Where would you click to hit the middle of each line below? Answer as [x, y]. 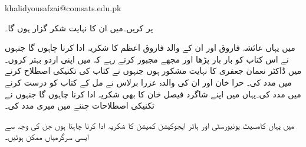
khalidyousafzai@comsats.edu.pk [63, 8]
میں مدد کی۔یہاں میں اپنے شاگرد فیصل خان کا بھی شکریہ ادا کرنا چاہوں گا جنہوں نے [153, 94]
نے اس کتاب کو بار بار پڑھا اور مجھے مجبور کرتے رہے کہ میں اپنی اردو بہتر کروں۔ [147, 59]
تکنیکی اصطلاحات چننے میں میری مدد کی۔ [80, 105]
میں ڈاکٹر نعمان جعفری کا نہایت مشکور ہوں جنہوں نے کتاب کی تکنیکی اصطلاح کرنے [153, 71]
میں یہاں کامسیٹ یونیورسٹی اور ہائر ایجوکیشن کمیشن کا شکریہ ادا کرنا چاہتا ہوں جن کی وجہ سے [150, 125]
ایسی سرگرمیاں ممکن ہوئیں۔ [47, 137]
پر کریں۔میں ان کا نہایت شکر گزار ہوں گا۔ [79, 27]
